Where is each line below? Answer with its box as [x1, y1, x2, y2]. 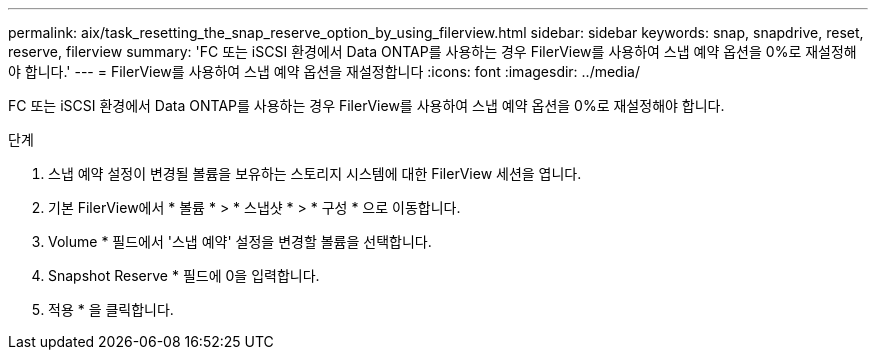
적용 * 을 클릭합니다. [48, 301, 174, 318]
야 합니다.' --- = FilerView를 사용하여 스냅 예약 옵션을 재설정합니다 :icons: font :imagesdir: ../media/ [8, 63, 640, 80]
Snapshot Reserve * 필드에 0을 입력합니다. [48, 267, 320, 284]
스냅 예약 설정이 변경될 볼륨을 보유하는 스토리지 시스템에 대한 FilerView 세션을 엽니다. [48, 165, 582, 182]
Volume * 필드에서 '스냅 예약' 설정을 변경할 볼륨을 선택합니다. [48, 233, 432, 250]
